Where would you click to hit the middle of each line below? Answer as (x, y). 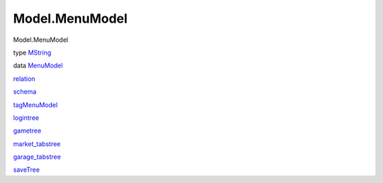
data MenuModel (38, 66)
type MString (32, 52)
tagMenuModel (35, 105)
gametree (27, 131)
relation (24, 79)
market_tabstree (37, 144)
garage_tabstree (37, 157)
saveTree (27, 170)
